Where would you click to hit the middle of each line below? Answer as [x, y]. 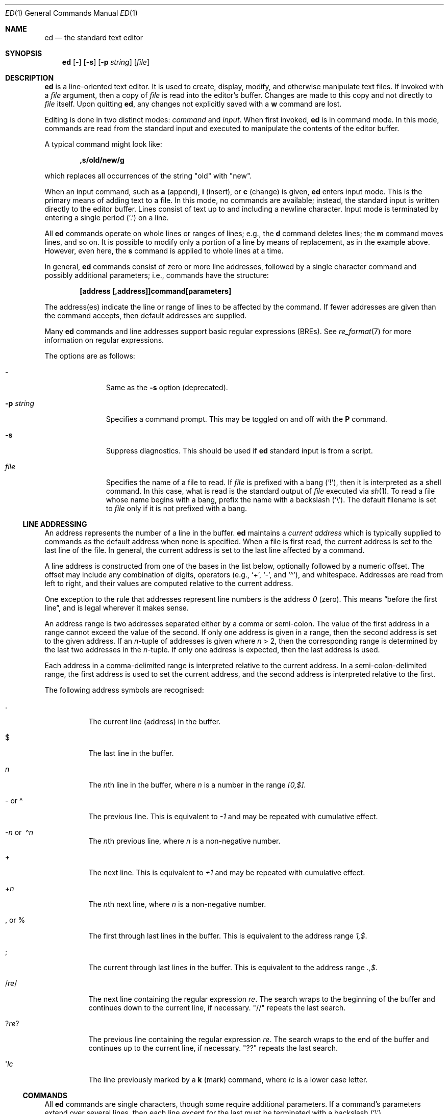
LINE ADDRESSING [55, 524]
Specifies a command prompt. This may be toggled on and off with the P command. [246, 419]
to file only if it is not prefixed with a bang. [177, 508]
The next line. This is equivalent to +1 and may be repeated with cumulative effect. [227, 872]
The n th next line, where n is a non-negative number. [177, 904]
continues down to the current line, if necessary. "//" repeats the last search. [217, 1008]
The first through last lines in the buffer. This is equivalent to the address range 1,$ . [228, 936]
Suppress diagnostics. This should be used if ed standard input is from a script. [239, 451]
